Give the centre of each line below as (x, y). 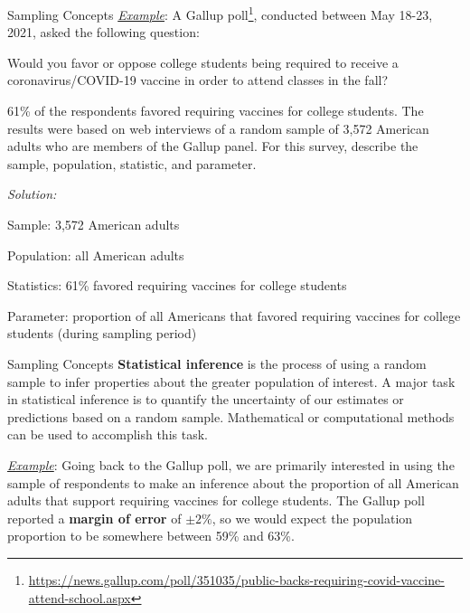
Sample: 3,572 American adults (94, 224)
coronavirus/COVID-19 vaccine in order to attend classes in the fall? (198, 80)
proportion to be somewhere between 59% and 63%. (151, 536)
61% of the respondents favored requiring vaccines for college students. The (216, 111)
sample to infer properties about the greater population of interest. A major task (231, 381)
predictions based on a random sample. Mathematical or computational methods (231, 416)
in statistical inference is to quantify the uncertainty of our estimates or (206, 399)
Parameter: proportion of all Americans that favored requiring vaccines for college (234, 315)
